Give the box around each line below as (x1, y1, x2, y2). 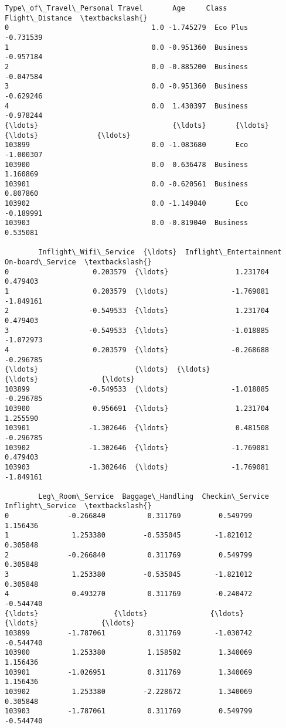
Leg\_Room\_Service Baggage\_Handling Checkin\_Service (38, 492, 270, 501)
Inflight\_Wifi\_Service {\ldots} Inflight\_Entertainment (38, 248, 282, 257)
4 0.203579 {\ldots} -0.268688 (5, 345, 270, 354)
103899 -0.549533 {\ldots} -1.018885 (5, 385, 270, 393)
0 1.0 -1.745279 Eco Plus (5, 23, 248, 32)
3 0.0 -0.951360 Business (5, 82, 248, 91)
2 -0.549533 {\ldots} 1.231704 (5, 307, 270, 315)
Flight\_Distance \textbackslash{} (5, 13, 148, 22)
